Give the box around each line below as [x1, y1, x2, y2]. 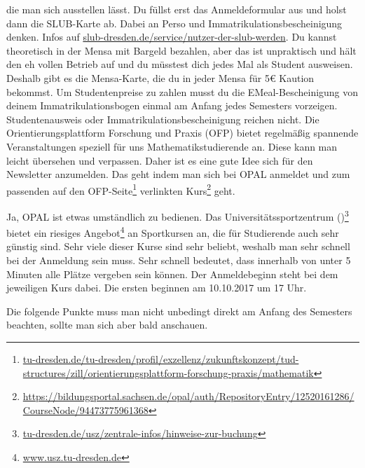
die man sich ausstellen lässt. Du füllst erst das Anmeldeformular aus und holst [6, 2, 347, 16]
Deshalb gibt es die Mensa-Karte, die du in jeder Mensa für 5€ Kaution [6, 70, 315, 85]
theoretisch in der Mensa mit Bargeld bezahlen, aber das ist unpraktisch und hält [6, 43, 357, 57]
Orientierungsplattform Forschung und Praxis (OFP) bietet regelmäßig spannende [6, 125, 359, 140]
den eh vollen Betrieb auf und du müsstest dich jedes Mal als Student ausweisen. [6, 57, 353, 71]
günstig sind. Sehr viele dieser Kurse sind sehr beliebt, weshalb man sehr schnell [6, 239, 350, 254]
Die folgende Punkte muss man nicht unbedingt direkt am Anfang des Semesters [6, 303, 352, 318]
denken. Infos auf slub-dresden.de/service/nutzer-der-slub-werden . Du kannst [6, 29, 337, 44]
